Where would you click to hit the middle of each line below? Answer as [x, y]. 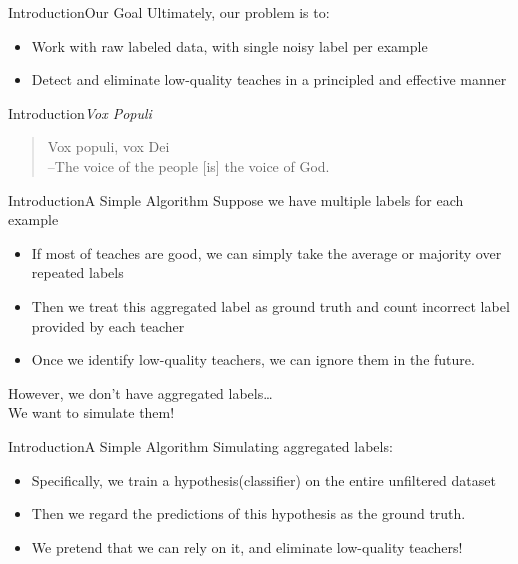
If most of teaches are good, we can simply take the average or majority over [266, 252]
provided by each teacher [108, 325]
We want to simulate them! [91, 412]
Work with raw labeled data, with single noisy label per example [229, 45]
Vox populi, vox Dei [108, 146]
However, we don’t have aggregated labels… [140, 392]
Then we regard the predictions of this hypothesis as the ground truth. [248, 513]
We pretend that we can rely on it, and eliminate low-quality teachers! [247, 546]
